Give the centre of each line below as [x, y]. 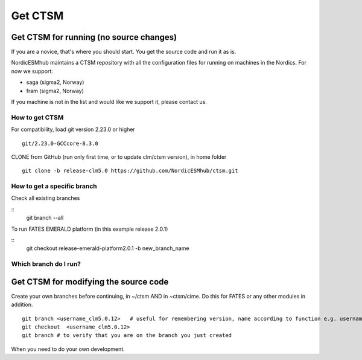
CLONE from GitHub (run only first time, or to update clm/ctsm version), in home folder [119, 156]
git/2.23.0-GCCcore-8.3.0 [60, 143]
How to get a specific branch [54, 186]
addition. [22, 304]
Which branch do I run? [46, 264]
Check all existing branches [46, 198]
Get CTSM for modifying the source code [90, 282]
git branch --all [45, 218]
